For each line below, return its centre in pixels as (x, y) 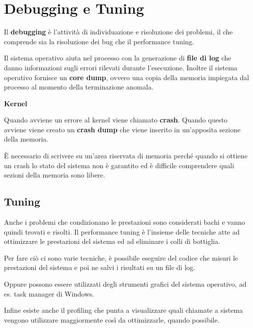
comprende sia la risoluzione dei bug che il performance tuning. (99, 41)
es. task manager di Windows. (49, 293)
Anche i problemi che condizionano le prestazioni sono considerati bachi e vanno (125, 222)
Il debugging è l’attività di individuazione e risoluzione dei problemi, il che (118, 32)
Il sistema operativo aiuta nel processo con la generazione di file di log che (118, 58)
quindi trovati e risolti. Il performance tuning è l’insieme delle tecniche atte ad (122, 231)
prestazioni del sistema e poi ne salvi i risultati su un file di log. (100, 267)
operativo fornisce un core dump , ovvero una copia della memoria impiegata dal (126, 77)
